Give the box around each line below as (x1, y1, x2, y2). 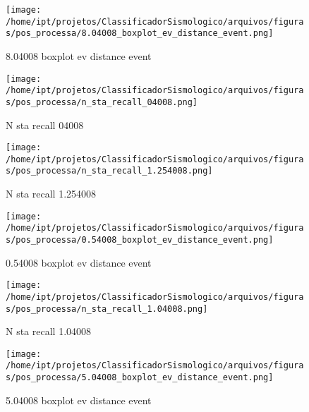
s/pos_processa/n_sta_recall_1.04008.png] (6, 303, 208, 314)
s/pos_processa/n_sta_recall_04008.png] (6, 97, 198, 107)
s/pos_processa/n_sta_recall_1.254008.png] (6, 166, 213, 176)
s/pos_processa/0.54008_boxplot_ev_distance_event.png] (6, 235, 274, 245)
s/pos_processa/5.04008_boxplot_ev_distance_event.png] (6, 372, 274, 383)
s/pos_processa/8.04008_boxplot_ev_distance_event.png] (6, 28, 274, 39)
